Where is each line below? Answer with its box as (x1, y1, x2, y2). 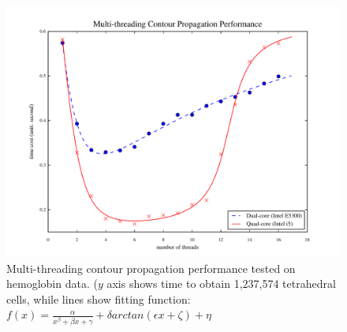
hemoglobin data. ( (6, 275, 98, 292)
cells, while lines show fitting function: (6, 290, 191, 307)
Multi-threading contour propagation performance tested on (6, 259, 296, 276)
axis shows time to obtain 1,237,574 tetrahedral (106, 275, 336, 292)
